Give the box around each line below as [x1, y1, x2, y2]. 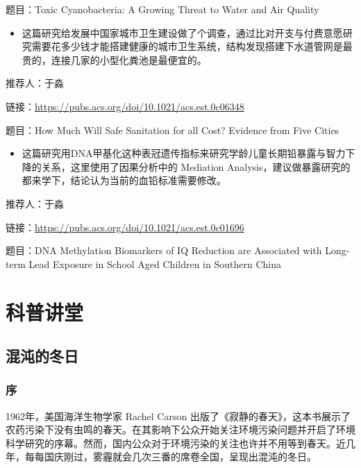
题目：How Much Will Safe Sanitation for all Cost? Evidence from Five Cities [6, 122, 339, 137]
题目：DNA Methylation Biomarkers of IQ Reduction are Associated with [6, 243, 322, 258]
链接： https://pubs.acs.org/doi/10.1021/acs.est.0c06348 [6, 99, 244, 113]
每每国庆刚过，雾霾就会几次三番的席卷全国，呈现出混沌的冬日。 [24, 449, 317, 464]
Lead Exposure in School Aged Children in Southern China [28, 256, 281, 271]
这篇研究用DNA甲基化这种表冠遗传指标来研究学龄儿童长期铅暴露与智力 [22, 146, 346, 160]
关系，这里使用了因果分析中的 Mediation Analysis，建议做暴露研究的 [41, 159, 351, 174]
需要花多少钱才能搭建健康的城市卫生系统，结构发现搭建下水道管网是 [31, 39, 343, 53]
